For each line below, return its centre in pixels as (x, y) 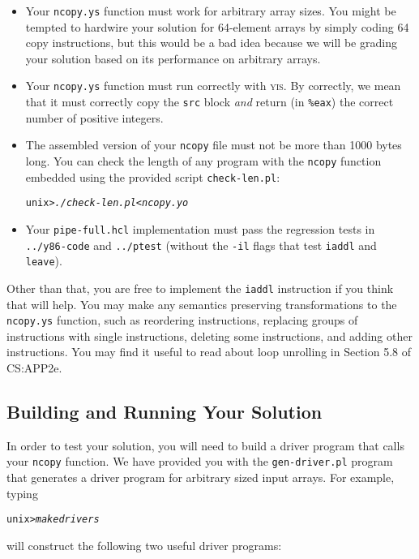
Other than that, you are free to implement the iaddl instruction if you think (200, 288)
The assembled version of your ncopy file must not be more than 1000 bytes (214, 145)
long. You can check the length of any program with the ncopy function (203, 161)
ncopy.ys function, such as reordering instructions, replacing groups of (182, 320)
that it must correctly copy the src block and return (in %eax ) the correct (209, 102)
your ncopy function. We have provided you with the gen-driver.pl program (200, 461)
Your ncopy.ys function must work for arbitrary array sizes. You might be (211, 11)
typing (22, 493)
